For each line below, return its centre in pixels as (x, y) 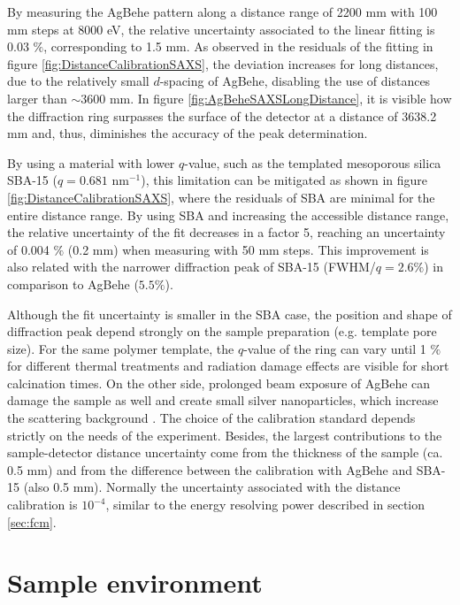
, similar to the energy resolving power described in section (265, 505)
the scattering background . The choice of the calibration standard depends (211, 418)
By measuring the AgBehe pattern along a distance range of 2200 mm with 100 (222, 11)
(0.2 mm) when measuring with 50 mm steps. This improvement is (248, 249)
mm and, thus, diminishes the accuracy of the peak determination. (188, 133)
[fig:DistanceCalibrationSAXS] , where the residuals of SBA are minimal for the (221, 197)
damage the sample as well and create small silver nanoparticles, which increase (223, 400)
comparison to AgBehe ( (73, 283)
